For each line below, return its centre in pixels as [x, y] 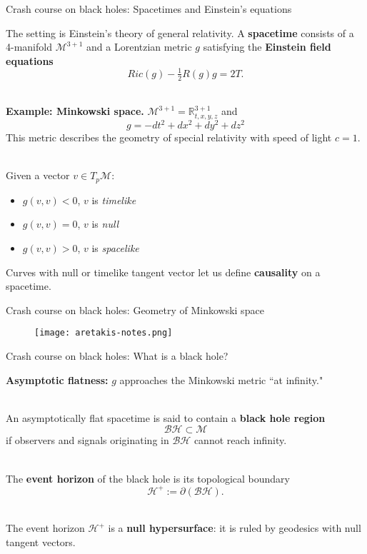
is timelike [114, 200]
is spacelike [115, 248]
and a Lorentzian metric [139, 47]
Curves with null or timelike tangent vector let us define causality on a [163, 272]
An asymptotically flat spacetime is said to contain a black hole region [166, 417]
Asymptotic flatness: [57, 379]
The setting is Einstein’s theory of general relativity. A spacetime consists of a [180, 32]
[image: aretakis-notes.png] [104, 333]
